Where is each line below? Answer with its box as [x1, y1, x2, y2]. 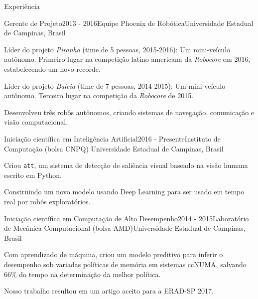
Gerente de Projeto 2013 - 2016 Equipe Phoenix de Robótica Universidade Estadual [4, 17, 254, 28]
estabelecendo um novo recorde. [4, 63, 101, 74]
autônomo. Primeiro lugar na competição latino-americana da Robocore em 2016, [4, 54, 251, 64]
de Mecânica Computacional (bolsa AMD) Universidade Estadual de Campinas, [4, 223, 246, 233]
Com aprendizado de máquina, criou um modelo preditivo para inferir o [4, 249, 223, 260]
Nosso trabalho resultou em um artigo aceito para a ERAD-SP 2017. [4, 286, 214, 296]
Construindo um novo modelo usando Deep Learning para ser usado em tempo [4, 186, 245, 197]
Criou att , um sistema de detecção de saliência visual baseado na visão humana [4, 160, 248, 170]
